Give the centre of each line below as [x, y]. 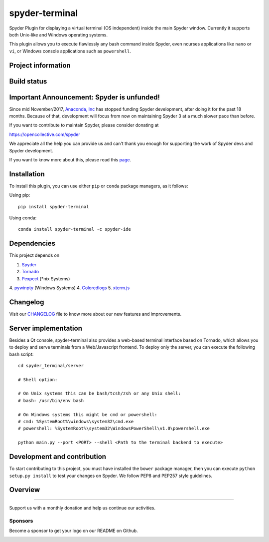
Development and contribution [58, 457]
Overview [25, 490]
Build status [28, 81]
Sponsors [21, 521]
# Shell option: [38, 379]
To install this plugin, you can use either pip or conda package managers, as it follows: [99, 186]
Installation [27, 174]
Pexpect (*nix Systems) [46, 278]
